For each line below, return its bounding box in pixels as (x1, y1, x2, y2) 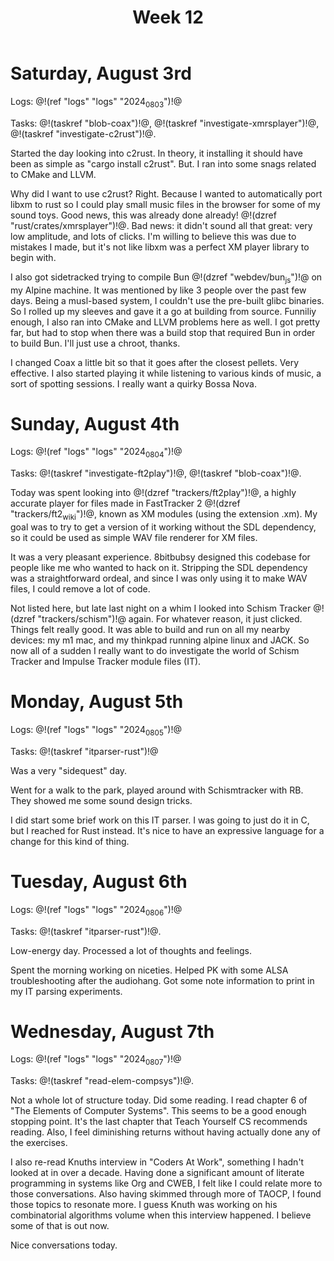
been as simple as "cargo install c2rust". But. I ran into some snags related (10, 157, 317, 170)
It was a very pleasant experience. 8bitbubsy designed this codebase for (10, 551, 311, 563)
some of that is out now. (10, 1220, 110, 1232)
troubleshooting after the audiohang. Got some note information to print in (10, 974, 315, 986)
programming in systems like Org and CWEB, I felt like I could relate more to (10, 1177, 323, 1190)
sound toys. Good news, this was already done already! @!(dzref (10, 209, 277, 221)
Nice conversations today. (10, 1239, 118, 1251)
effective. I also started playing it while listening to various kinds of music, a (10, 367, 322, 379)
